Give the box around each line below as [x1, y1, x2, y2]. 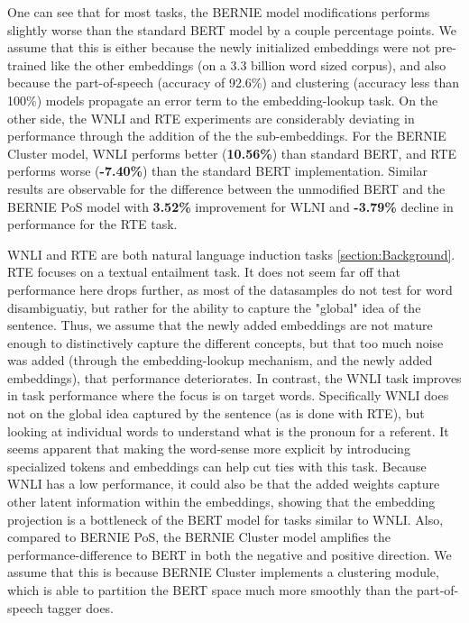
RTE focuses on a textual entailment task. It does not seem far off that [7, 262, 400, 281]
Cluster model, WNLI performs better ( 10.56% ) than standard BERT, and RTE [7, 143, 457, 162]
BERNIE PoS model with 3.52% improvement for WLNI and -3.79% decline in [7, 197, 454, 215]
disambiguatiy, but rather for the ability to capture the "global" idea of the [7, 298, 421, 316]
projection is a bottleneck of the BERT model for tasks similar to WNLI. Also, [7, 509, 444, 528]
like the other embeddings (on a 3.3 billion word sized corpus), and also [51, 55, 446, 74]
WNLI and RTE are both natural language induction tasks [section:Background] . [7, 244, 455, 263]
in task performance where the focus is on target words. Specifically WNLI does [7, 386, 449, 405]
